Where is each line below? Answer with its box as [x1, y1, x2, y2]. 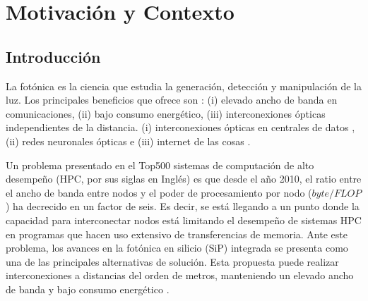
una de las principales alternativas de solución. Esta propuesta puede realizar [6, 254, 339, 269]
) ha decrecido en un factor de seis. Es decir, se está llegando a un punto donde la [6, 199, 360, 214]
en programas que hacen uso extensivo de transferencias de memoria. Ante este [6, 226, 348, 241]
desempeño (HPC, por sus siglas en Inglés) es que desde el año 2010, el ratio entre [6, 171, 362, 186]
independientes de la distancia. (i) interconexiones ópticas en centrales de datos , [6, 120, 355, 135]
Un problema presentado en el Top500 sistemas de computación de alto [6, 157, 314, 172]
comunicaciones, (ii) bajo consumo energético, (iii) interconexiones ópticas [6, 106, 326, 121]
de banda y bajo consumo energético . [6, 281, 170, 296]
